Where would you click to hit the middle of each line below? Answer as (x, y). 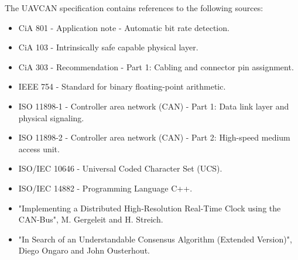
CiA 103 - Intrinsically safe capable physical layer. (108, 47)
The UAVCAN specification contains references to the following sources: (134, 8)
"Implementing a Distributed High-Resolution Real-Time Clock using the (150, 208)
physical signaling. (51, 117)
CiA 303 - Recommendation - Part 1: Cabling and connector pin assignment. (156, 66)
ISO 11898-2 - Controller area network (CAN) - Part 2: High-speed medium (154, 137)
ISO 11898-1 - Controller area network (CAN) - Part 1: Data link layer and (154, 106)
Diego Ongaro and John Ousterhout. (84, 250)
